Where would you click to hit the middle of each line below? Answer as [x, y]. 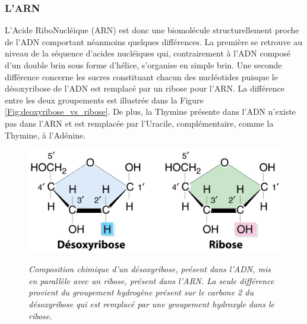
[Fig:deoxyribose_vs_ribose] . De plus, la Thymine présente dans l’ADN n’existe [151, 111]
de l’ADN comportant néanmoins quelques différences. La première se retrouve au [154, 41]
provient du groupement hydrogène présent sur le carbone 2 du [141, 292]
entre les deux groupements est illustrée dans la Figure [104, 100]
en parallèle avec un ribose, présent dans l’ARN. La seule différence [151, 280]
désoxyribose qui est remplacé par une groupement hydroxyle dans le [151, 304]
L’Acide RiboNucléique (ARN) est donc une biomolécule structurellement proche [152, 30]
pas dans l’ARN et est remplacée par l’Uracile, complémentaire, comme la [139, 123]
